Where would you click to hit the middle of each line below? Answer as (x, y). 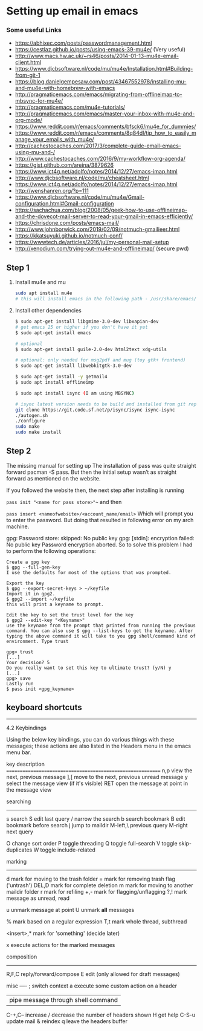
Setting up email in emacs (72, 11)
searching (19, 801)
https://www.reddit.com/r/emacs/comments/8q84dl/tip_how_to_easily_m (105, 133)
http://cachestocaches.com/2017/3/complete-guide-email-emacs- (98, 146)
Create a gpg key (28, 562)
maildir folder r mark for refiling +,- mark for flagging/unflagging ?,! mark (97, 891)
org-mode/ (28, 120)
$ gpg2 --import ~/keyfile (40, 599)
